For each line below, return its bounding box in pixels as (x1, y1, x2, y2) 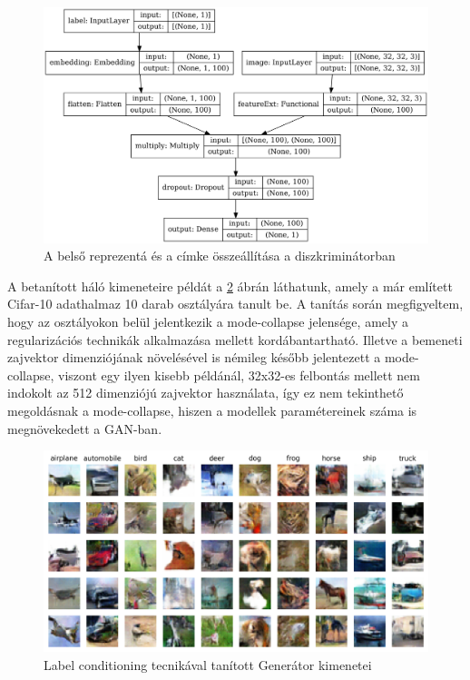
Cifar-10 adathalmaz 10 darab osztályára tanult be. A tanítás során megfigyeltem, (7, 294, 464, 313)
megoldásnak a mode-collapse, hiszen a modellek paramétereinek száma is (7, 400, 417, 419)
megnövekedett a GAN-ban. (7, 419, 162, 438)
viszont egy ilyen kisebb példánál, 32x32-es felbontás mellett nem (58, 365, 420, 384)
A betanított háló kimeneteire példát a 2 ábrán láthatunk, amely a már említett (7, 276, 453, 295)
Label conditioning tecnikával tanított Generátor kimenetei (44, 655, 372, 675)
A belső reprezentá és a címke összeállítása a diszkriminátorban (44, 246, 396, 265)
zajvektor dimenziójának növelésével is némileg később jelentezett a (7, 348, 381, 367)
